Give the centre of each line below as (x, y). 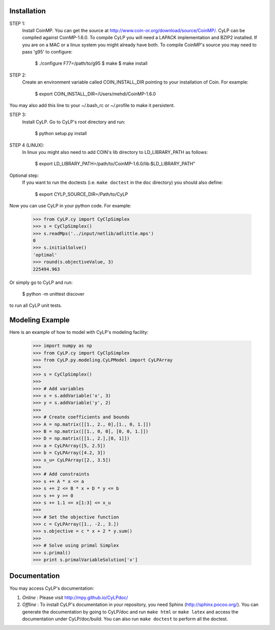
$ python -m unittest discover (53, 294)
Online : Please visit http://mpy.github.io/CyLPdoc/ (75, 597)
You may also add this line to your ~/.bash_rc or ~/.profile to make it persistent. (92, 106)
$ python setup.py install (61, 134)
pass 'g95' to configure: (47, 52)
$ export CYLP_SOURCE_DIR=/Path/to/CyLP (81, 194)
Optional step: (24, 175)
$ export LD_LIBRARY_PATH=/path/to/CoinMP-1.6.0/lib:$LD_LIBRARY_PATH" (115, 164)
